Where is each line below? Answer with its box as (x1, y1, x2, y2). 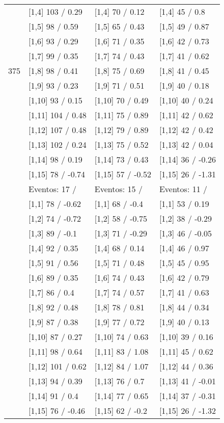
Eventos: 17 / (29, 183, 77, 195)
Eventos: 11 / (159, 183, 207, 195)
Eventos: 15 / (94, 183, 143, 195)
